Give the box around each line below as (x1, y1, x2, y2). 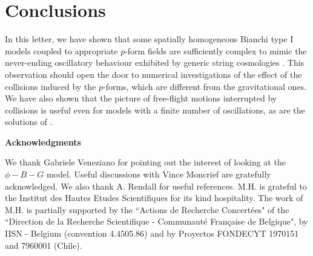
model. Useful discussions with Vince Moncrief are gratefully (46, 168, 271, 181)
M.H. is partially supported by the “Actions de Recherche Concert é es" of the (5, 203, 289, 216)
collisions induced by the (5, 80, 96, 92)
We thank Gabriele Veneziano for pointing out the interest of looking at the (5, 156, 286, 168)
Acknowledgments (5, 135, 81, 148)
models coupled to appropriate (5, 44, 118, 57)
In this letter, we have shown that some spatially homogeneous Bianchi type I (5, 33, 294, 45)
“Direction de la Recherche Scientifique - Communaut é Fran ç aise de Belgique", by (5, 215, 308, 228)
